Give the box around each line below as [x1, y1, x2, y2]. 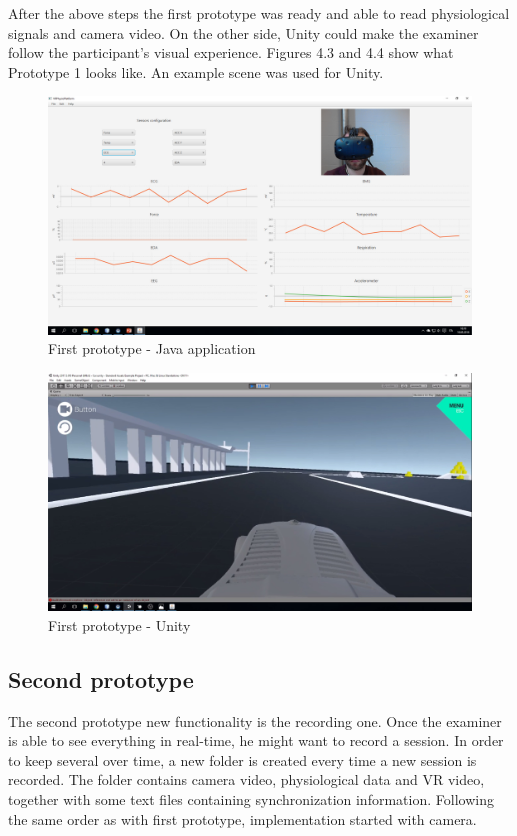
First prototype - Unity [48, 614, 191, 635]
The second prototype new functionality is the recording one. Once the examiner [8, 710, 502, 731]
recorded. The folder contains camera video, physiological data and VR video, [8, 769, 485, 790]
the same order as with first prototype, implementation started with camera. [8, 808, 477, 829]
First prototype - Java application [48, 338, 256, 359]
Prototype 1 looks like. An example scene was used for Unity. [8, 61, 384, 82]
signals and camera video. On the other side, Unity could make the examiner [8, 22, 479, 43]
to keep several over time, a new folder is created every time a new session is [8, 749, 477, 770]
